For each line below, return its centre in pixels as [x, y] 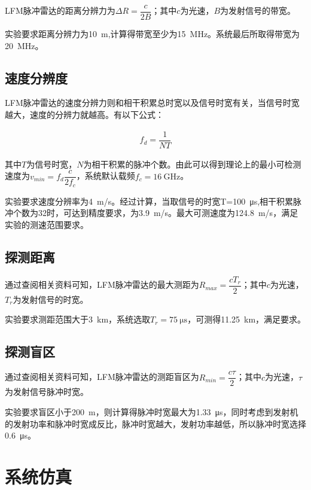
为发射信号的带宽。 [258, 10]
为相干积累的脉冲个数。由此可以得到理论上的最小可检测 [192, 164]
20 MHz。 [24, 45]
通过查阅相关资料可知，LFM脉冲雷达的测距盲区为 [102, 377]
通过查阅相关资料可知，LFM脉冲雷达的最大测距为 [102, 284]
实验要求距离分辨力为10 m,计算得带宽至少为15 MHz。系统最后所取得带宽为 [153, 34]
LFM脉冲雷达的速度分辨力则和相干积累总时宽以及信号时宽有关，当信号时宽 [152, 103]
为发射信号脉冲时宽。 [47, 392]
